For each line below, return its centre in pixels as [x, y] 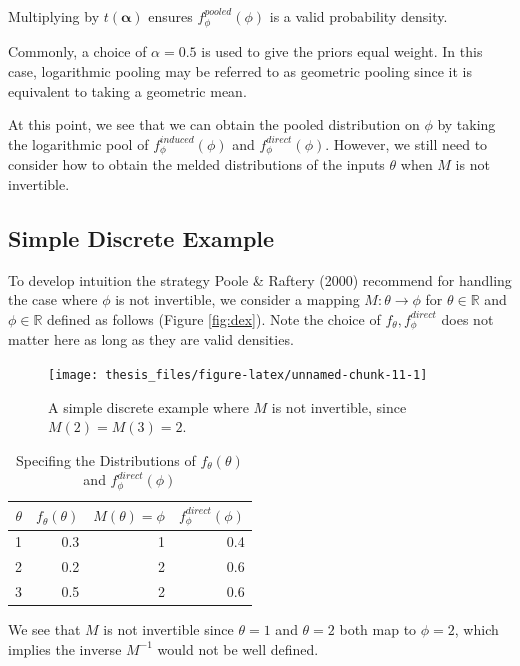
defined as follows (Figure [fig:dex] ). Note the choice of [214, 318]
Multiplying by [54, 16]
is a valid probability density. [358, 16]
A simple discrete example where [148, 406]
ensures [170, 16]
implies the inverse [65, 648]
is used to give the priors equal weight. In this [342, 51]
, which [476, 629]
